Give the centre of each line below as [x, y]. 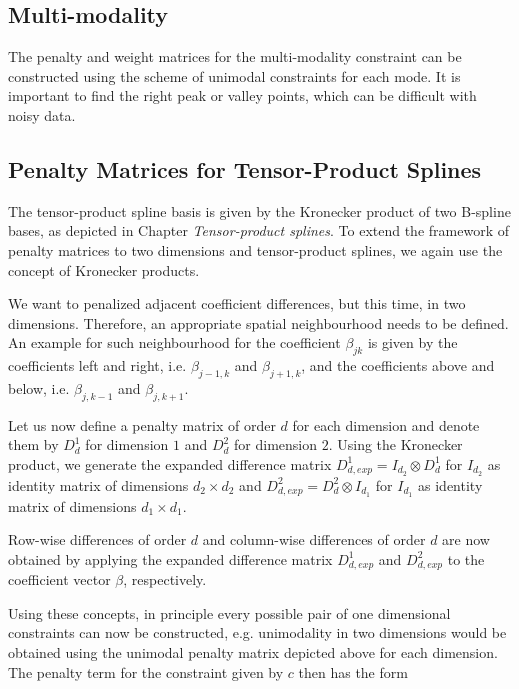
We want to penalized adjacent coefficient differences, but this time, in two [237, 303]
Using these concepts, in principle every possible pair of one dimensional [229, 612]
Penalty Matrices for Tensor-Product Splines [245, 168]
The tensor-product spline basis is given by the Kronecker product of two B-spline [259, 210]
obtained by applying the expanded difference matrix [170, 558]
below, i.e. [39, 387]
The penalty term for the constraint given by [146, 671]
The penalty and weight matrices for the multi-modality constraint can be [235, 56]
